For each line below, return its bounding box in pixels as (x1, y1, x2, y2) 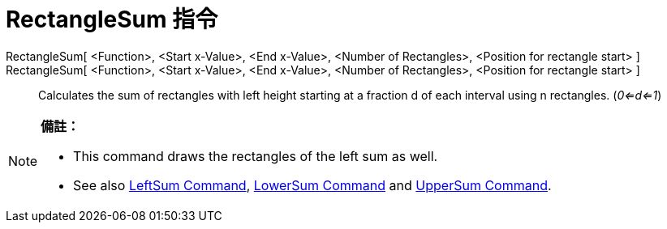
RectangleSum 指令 (6, 6, 218, 33)
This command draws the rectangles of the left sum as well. (73, 147, 438, 164)
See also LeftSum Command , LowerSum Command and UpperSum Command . (73, 176, 552, 193)
